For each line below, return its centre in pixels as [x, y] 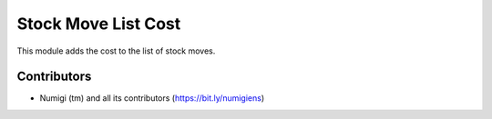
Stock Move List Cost [99, 24]
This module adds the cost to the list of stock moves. [116, 51]
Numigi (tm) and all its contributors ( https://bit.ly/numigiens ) [152, 98]
